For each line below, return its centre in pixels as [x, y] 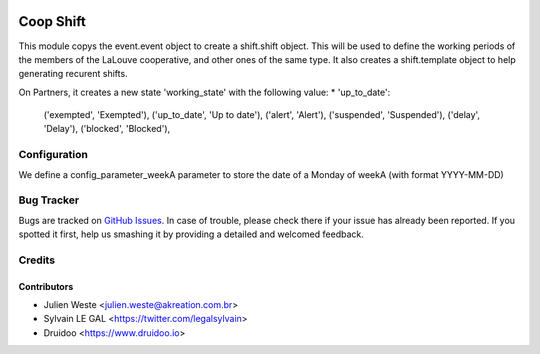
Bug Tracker [49, 200]
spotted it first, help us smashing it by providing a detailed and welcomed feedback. [191, 234]
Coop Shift [52, 21]
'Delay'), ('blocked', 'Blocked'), [107, 129]
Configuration [53, 155]
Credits [36, 260]
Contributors [46, 286]
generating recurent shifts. [73, 74]
